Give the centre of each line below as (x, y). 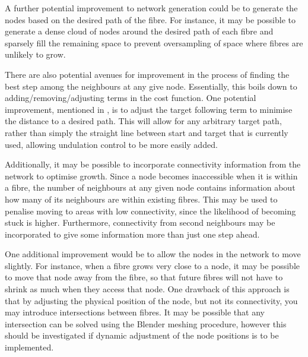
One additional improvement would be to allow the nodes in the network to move (153, 254)
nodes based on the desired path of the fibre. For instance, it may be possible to (150, 19)
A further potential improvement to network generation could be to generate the (151, 8)
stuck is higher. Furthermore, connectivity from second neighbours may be (140, 222)
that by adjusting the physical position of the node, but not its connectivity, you (151, 300)
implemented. (29, 347)
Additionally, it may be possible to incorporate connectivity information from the (153, 164)
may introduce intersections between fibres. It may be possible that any (135, 312)
